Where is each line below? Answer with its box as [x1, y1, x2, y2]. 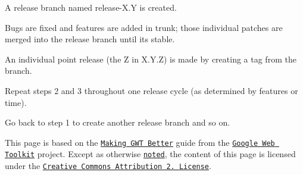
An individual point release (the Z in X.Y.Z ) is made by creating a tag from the [5, 52, 296, 65]
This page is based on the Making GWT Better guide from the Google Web [5, 136, 275, 148]
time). [5, 96, 27, 108]
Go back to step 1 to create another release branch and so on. [5, 116, 230, 129]
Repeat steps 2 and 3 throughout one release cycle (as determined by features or [5, 84, 298, 96]
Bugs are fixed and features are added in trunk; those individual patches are [5, 21, 283, 33]
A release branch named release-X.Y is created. [5, 1, 177, 13]
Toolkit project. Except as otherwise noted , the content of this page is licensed [5, 148, 296, 160]
